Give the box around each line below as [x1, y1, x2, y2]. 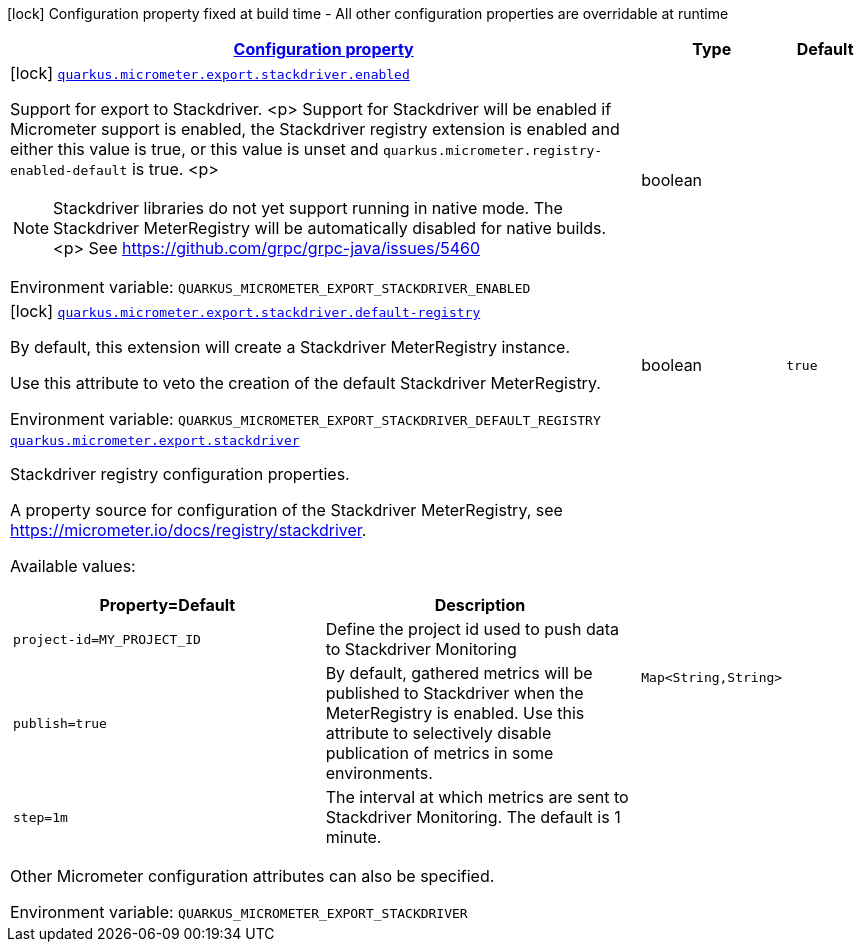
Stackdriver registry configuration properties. [10, 464, 350, 484]
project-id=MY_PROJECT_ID [13, 631, 201, 647]
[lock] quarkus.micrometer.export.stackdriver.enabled [10, 63, 410, 83]
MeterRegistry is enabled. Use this [325, 703, 585, 723]
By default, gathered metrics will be [325, 663, 593, 683]
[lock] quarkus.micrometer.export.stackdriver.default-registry [10, 301, 481, 321]
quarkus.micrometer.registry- [382, 143, 603, 158]
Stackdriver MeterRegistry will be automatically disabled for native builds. [53, 218, 607, 238]
